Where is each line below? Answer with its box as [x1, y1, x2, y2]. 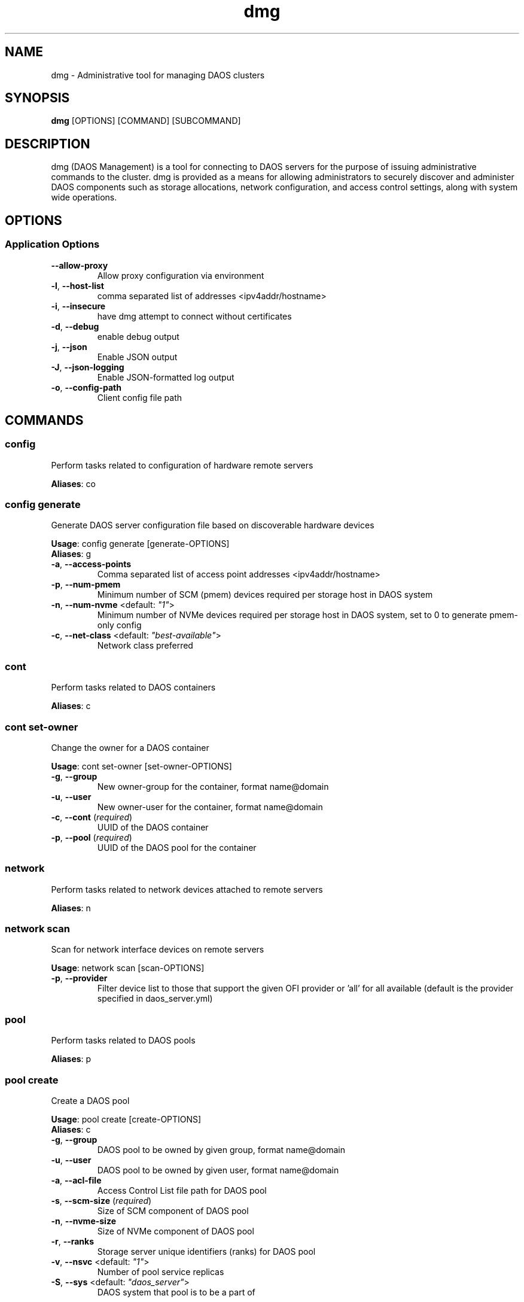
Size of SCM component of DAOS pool [97, 1205, 249, 1216]
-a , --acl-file [51, 1175, 102, 1185]
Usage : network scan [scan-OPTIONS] [51, 963, 205, 974]
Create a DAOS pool [51, 1095, 130, 1106]
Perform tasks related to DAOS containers [51, 682, 216, 693]
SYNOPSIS [5, 90, 70, 106]
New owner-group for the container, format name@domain [97, 781, 329, 792]
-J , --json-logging [51, 361, 124, 372]
